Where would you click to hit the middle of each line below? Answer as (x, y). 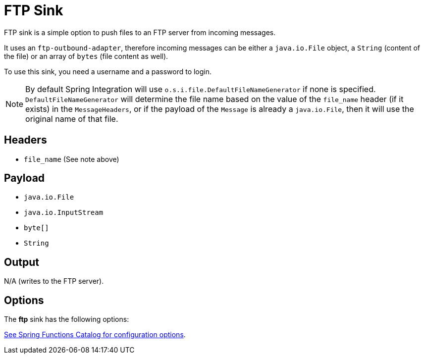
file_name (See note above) (72, 159)
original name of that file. (72, 119)
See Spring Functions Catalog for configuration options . (95, 335)
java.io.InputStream (64, 213)
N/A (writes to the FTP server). (54, 281)
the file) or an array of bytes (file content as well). (86, 56)
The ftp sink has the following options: (67, 319)
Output (22, 262)
